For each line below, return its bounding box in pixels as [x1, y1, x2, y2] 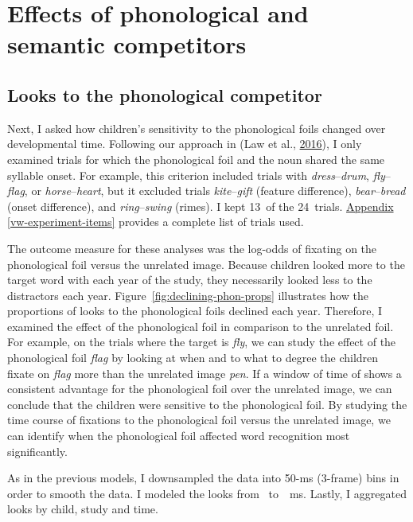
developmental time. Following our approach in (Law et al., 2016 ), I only [7, 135, 362, 152]
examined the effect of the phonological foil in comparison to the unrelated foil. [7, 317, 394, 334]
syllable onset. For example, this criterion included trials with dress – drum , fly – [7, 166, 391, 183]
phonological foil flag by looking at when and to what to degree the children [7, 349, 379, 366]
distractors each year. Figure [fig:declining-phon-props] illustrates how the [7, 286, 368, 303]
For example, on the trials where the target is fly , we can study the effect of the [7, 333, 396, 350]
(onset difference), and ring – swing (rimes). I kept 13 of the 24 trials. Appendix [7, 197, 394, 214]
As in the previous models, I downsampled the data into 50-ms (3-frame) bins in [7, 469, 399, 486]
